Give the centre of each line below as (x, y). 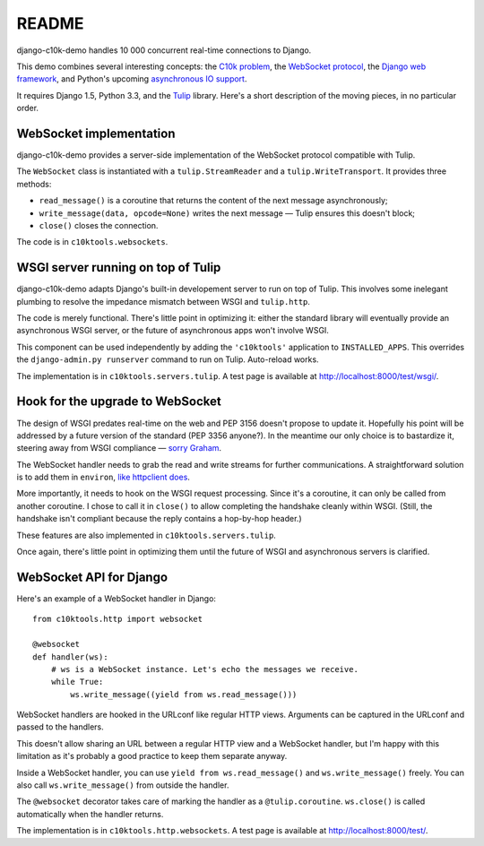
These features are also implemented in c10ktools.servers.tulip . (147, 535)
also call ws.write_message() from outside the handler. (123, 785)
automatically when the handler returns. (90, 814)
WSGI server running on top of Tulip (119, 268)
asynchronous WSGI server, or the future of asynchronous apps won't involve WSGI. (173, 331)
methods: (34, 184)
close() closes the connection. (99, 225)
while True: (77, 682)
